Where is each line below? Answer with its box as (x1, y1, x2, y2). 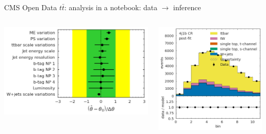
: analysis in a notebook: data (64, 2, 158, 12)
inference (173, 2, 201, 12)
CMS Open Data (4, 2, 57, 12)
